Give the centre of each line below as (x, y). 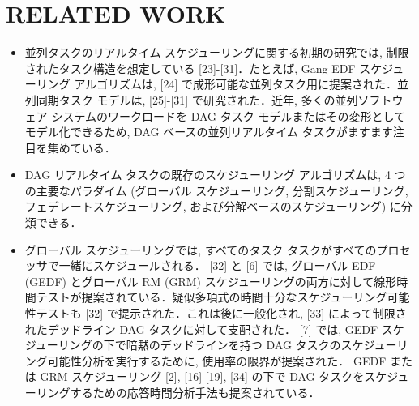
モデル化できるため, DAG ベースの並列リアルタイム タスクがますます (209, 132)
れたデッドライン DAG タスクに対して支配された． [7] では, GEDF (201, 329)
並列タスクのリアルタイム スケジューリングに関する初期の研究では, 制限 (217, 52)
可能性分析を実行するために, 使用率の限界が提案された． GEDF (217, 360)
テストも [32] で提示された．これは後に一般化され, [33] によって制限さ (221, 313)
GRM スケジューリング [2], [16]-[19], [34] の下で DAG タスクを (202, 376)
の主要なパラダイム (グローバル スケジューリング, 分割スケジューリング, (216, 190)
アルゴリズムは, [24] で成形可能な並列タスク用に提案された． (236, 84)
